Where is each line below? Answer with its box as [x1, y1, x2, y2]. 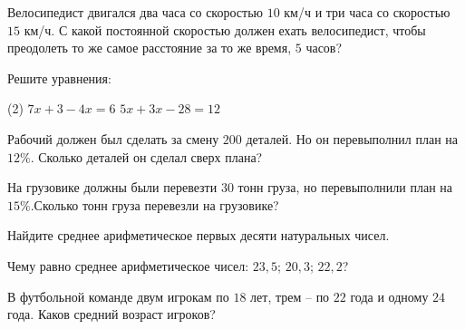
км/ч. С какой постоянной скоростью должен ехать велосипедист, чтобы [24, 20, 426, 39]
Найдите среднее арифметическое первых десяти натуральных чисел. [7, 226, 390, 245]
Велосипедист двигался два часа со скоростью [7, 3, 263, 21]
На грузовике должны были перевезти [7, 178, 218, 197]
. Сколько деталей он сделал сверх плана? [30, 147, 263, 166]
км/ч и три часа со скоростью [284, 3, 450, 21]
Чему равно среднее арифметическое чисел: [7, 256, 249, 275]
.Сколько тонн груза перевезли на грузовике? [30, 195, 279, 214]
